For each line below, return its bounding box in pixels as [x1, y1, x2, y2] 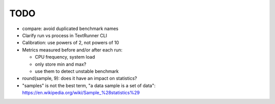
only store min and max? [35, 61, 87, 67]
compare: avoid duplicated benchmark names [22, 25, 119, 32]
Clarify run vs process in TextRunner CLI [22, 32, 107, 38]
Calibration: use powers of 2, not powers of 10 [22, 40, 119, 46]
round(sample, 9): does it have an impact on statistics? [22, 75, 137, 82]
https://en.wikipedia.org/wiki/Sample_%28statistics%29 [22, 90, 140, 96]
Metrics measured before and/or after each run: [22, 46, 123, 53]
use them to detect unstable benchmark [35, 68, 119, 74]
